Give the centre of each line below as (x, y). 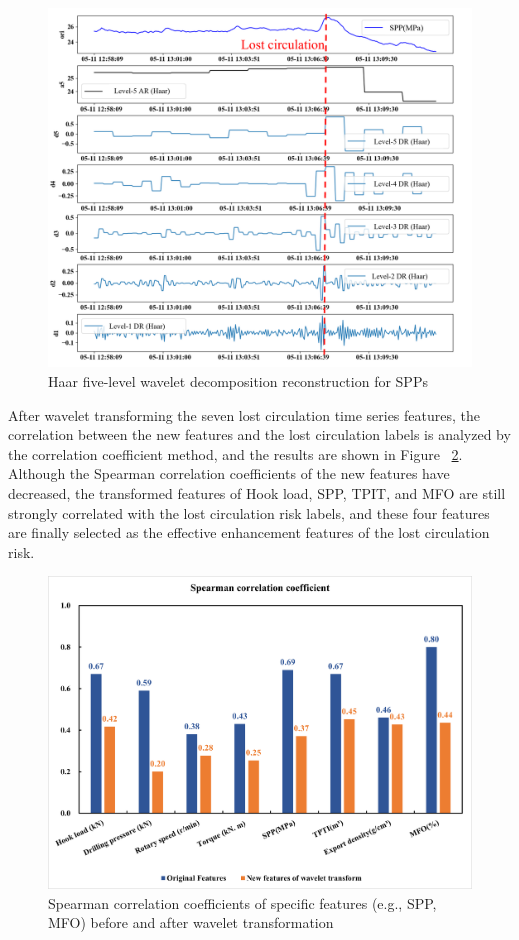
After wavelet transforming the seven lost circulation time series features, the (244, 414)
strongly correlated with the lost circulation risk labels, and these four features (249, 512)
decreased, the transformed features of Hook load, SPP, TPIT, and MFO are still (257, 492)
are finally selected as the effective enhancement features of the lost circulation (249, 532)
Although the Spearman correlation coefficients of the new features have (229, 473)
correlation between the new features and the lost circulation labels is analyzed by (259, 434)
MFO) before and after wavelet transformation (191, 922)
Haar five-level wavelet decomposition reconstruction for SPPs (238, 381)
